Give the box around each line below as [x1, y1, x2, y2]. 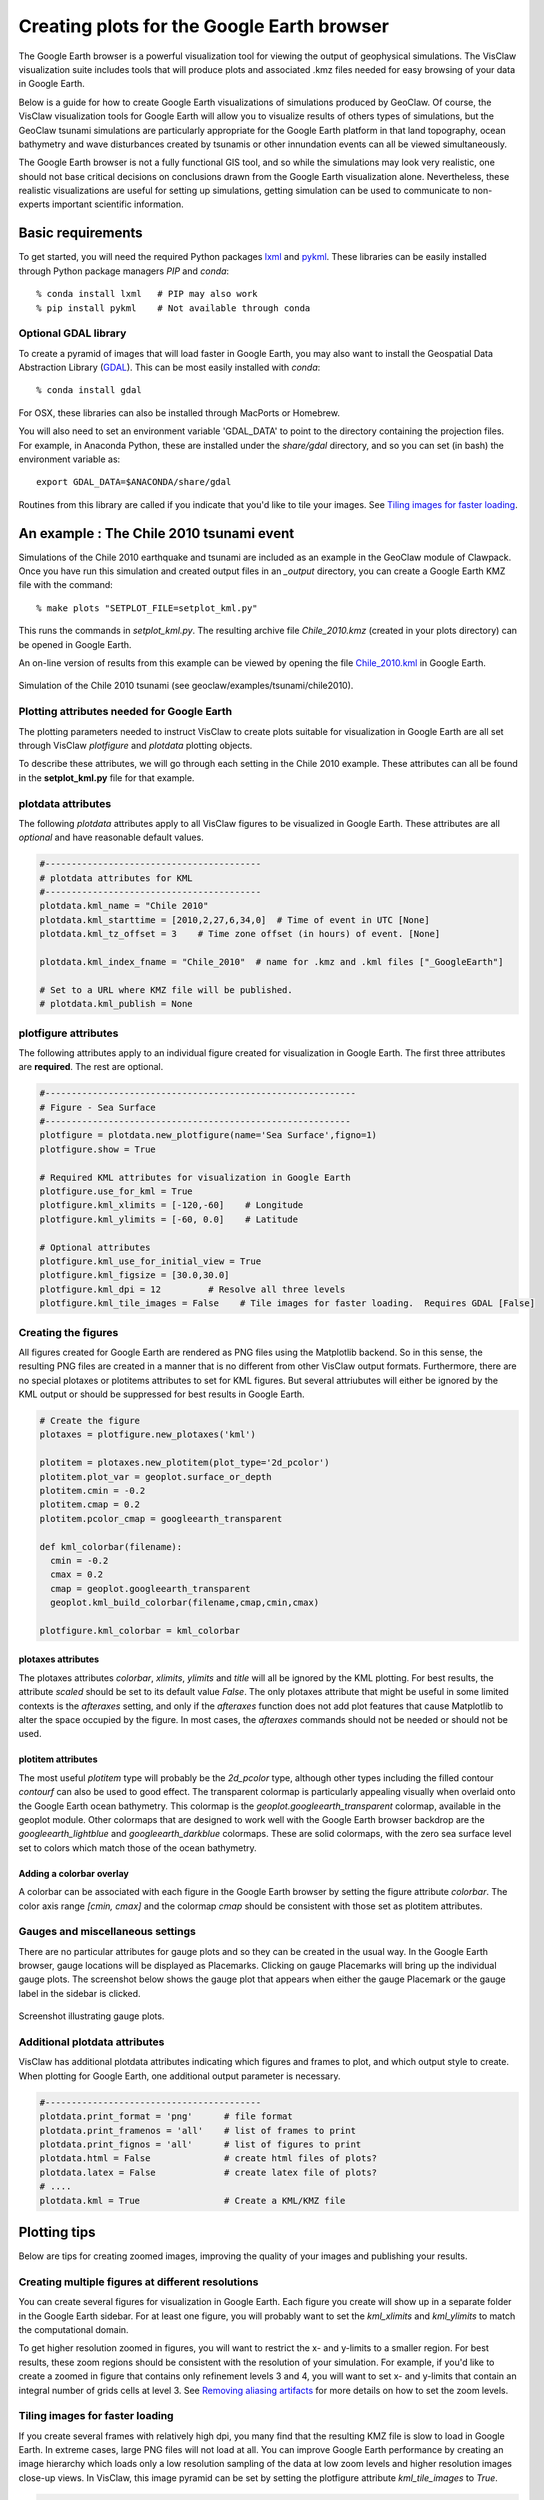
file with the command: [18, 579, 114, 591]
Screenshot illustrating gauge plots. [18, 2010, 165, 2022]
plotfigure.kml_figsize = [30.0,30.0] [39, 1270, 230, 1281]
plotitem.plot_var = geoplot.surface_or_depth [39, 1471, 272, 1482]
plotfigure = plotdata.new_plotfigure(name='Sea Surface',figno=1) [39, 1130, 378, 1141]
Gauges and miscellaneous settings [18, 1925, 197, 1939]
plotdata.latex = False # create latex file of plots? [39, 2166, 378, 2178]
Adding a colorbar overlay [18, 1867, 129, 1879]
